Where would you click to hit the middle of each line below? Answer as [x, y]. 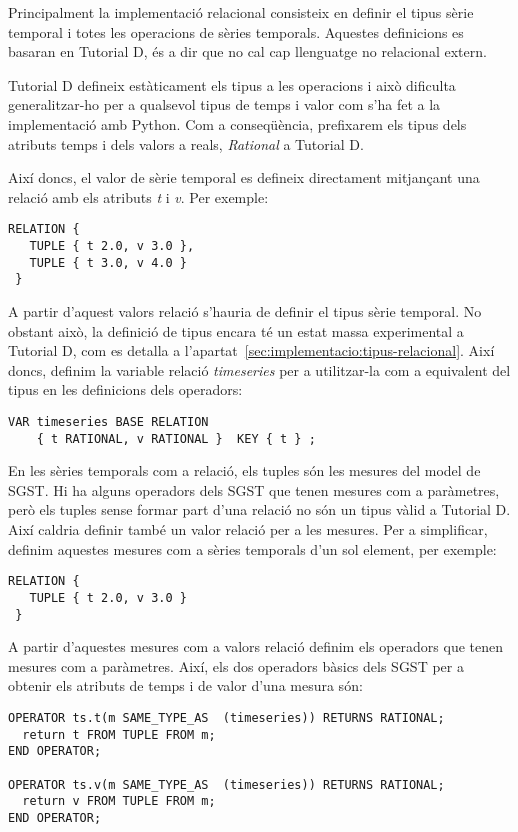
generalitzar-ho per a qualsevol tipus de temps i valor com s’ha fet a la [224, 104]
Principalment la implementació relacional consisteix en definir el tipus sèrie [241, 12]
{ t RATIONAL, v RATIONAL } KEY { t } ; [176, 438]
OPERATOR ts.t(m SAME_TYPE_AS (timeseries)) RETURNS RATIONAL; [226, 717]
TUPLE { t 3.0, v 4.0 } [108, 262]
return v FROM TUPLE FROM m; [119, 801]
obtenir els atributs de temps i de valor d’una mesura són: [185, 685]
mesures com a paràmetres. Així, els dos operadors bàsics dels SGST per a [236, 665]
